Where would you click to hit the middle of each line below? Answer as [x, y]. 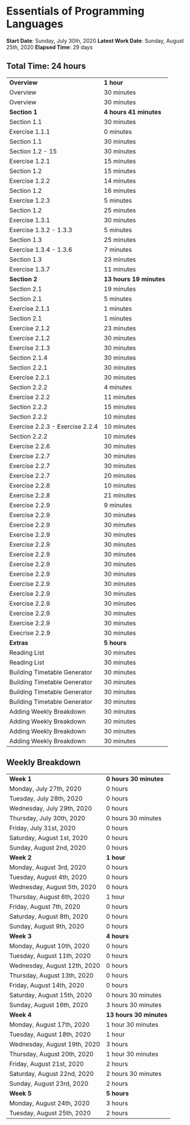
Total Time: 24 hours [46, 66]
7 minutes [118, 249]
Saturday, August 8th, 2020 [49, 916]
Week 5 [21, 1093]
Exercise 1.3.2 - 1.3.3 [41, 230]
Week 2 [21, 857]
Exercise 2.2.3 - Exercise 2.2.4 [54, 426]
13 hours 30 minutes [137, 1014]
